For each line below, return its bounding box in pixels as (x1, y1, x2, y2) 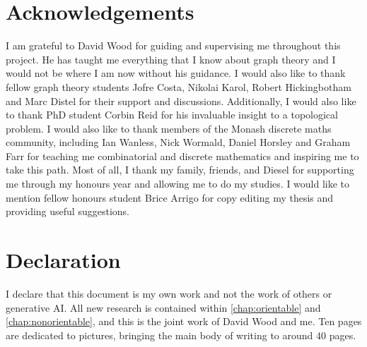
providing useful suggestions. (6, 204, 129, 219)
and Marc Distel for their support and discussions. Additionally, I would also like (6, 93, 356, 108)
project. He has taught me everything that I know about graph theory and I (6, 51, 336, 66)
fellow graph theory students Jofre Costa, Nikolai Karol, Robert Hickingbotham (6, 79, 351, 94)
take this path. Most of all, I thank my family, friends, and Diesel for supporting (6, 162, 354, 177)
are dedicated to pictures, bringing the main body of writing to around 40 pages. (6, 327, 356, 342)
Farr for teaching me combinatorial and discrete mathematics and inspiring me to (6, 148, 359, 163)
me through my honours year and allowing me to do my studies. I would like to (6, 176, 350, 191)
